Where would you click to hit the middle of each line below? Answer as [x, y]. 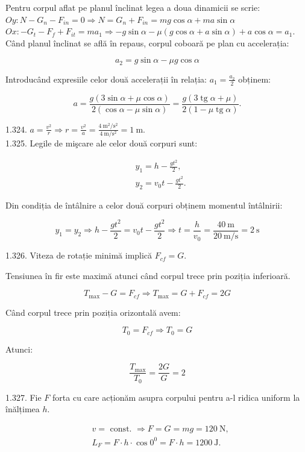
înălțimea [23, 409]
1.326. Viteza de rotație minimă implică [79, 255]
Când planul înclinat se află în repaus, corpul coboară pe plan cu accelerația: [147, 42]
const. [121, 429]
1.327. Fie [24, 397]
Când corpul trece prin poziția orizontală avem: [93, 312]
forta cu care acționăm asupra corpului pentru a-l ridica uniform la [176, 397]
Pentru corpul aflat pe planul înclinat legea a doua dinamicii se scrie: [133, 7]
